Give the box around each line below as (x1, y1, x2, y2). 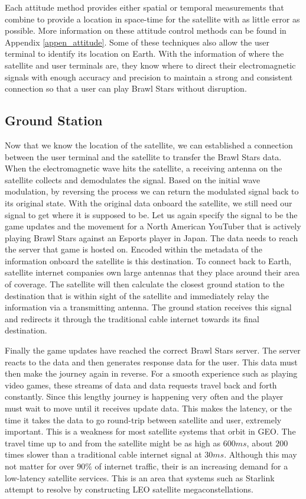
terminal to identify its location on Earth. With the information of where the (5, 47, 284, 60)
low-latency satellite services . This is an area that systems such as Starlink (5, 471, 275, 484)
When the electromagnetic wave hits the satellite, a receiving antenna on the (5, 162, 282, 174)
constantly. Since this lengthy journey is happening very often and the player (5, 390, 284, 403)
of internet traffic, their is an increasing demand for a (95, 459, 288, 472)
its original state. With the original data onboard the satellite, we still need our (5, 196, 292, 209)
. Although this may (224, 448, 297, 461)
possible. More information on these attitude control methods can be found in (5, 24, 287, 37)
